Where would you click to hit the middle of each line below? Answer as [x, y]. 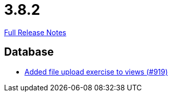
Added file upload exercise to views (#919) [96, 71]
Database [29, 52]
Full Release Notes [35, 32]
